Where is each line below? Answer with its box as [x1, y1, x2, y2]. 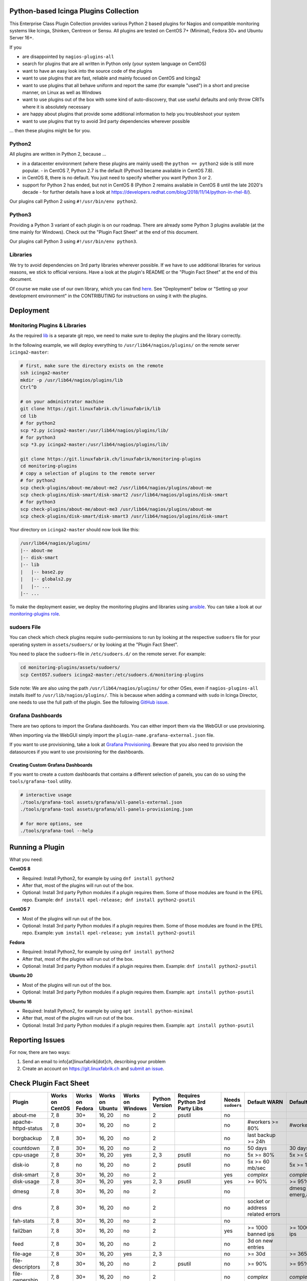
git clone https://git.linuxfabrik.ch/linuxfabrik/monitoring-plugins [20, 456, 202, 462]
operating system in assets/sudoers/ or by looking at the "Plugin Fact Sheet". [9, 641, 179, 648]
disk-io [12, 1161, 29, 1168]
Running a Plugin [9, 843, 65, 852]
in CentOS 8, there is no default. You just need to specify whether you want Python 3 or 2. [22, 175, 212, 181]
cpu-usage [12, 1151, 39, 1159]
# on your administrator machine [20, 399, 104, 404]
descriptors [12, 1264, 40, 1271]
